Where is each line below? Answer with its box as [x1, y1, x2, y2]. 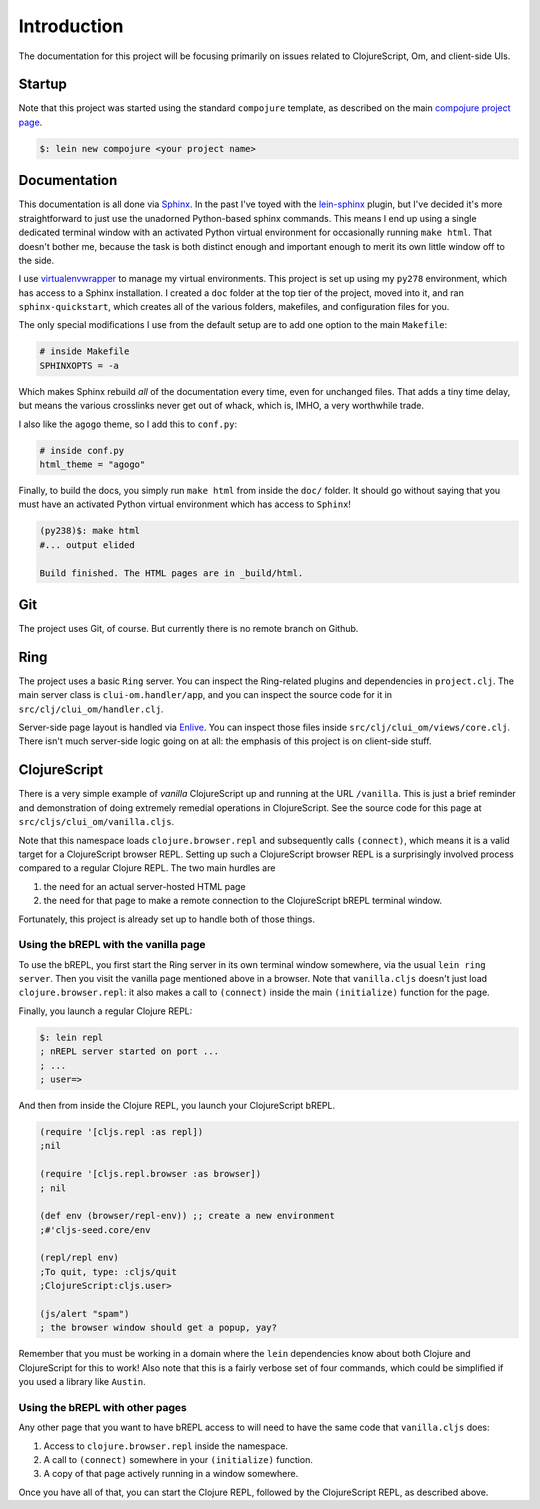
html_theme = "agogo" [39, 458, 146, 470]
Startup [18, 76, 67, 93]
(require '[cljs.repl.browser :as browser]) [39, 1168, 262, 1180]
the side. [18, 254, 55, 266]
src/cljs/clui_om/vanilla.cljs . [18, 816, 175, 828]
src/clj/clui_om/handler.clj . [18, 703, 164, 715]
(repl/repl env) [39, 1252, 120, 1264]
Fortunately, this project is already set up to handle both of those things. [18, 913, 315, 925]
